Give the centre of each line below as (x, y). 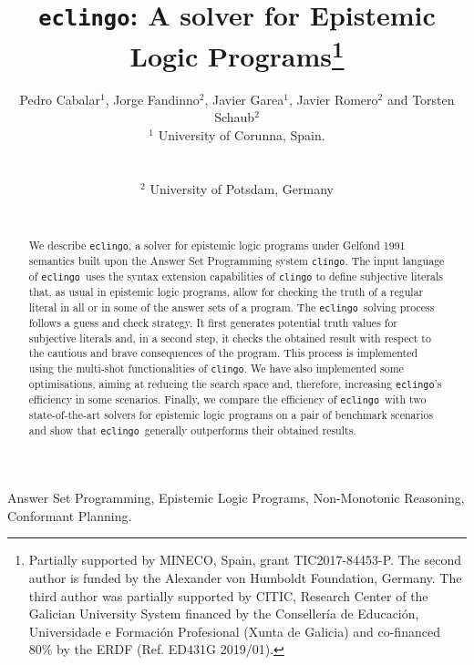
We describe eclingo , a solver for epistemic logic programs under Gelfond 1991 (217, 245)
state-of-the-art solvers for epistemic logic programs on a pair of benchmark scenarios (231, 415)
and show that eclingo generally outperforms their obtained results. (192, 430)
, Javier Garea (244, 99)
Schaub (235, 117)
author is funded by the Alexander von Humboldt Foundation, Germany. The (245, 577)
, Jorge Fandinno (152, 99)
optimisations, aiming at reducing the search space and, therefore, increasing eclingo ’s (235, 384)
